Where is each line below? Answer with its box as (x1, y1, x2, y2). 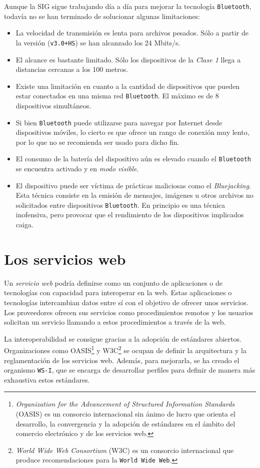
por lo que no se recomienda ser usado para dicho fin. (15, 136, 179, 147)
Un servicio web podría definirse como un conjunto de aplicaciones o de (4, 277, 222, 288)
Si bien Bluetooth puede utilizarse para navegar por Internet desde (15, 117, 222, 127)
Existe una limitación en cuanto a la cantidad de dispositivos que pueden (15, 80, 240, 91)
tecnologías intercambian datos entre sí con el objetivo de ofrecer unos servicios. (4, 297, 248, 307)
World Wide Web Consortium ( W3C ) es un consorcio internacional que (15, 445, 234, 455)
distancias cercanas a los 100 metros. (15, 64, 128, 74)
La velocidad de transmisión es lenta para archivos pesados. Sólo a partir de (15, 27, 248, 38)
